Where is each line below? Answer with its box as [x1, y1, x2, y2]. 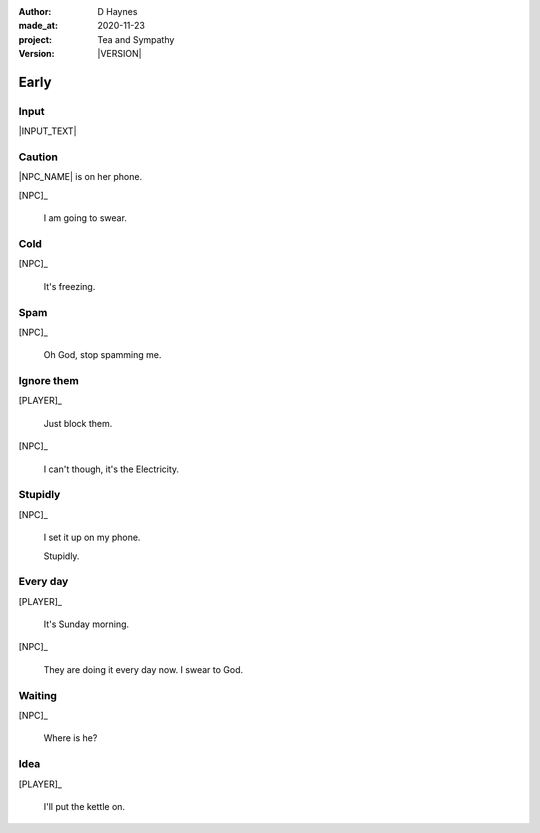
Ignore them [18, 374, 79, 388]
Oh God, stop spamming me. [43, 349, 162, 361]
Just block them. [43, 417, 113, 429]
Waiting [18, 688, 57, 702]
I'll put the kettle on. [43, 800, 125, 812]
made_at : [18, 20, 59, 32]
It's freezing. [43, 280, 96, 292]
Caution [18, 150, 59, 164]
